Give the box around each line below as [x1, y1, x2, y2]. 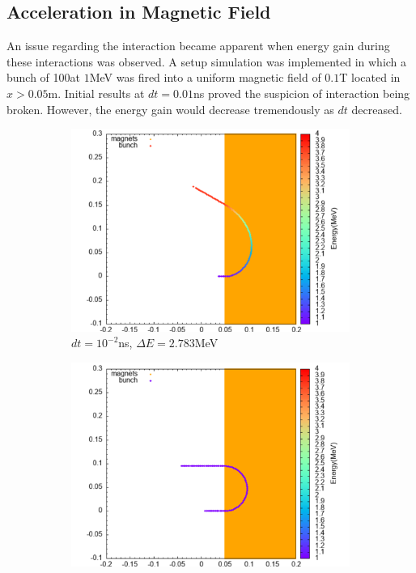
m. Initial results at [48, 84, 145, 101]
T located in [339, 69, 401, 86]
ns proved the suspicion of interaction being [193, 84, 410, 101]
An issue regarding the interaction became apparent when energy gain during [6, 37, 390, 54]
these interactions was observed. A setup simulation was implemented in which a [6, 53, 407, 70]
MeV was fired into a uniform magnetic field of [89, 69, 321, 86]
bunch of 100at [6, 69, 81, 86]
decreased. [351, 100, 402, 117]
